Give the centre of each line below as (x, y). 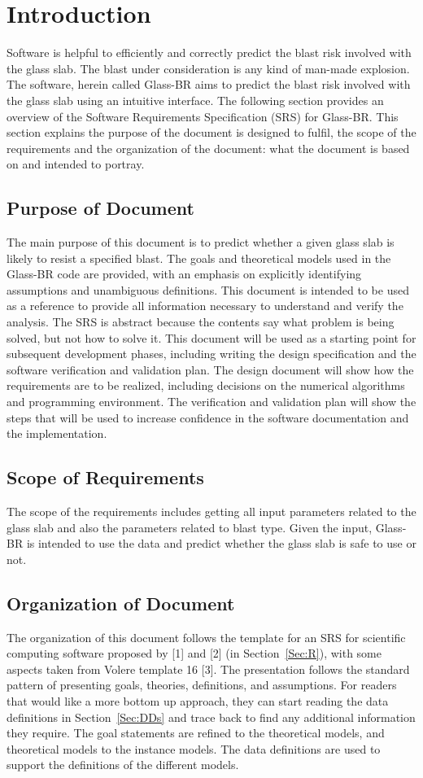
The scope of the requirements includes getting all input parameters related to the (211, 511)
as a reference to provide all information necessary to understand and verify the (205, 306)
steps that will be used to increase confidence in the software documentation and (208, 417)
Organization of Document (121, 603)
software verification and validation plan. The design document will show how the (210, 369)
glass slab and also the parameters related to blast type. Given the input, (190, 527)
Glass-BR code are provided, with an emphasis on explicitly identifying (184, 274)
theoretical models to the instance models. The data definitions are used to (194, 748)
